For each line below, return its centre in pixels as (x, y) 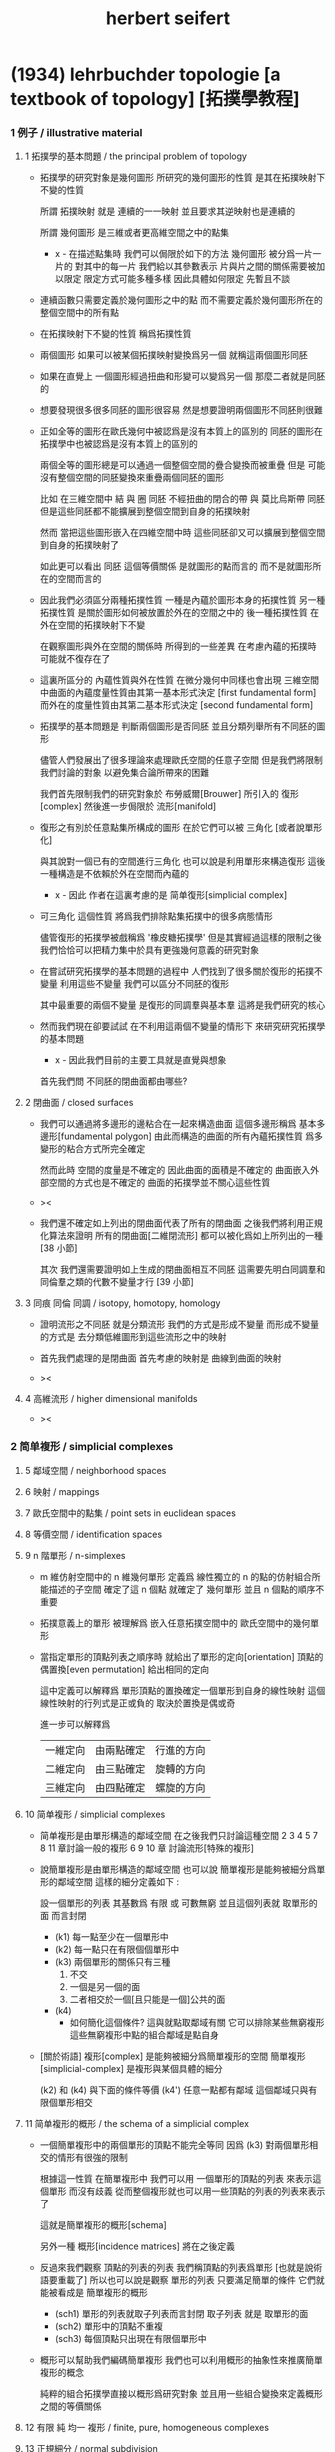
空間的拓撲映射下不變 (101, 625)
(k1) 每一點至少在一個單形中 (111, 1936)
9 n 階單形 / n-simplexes (75, 1555)
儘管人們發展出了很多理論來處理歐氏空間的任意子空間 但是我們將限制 (181, 760)
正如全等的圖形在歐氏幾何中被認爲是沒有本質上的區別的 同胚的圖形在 (181, 431)
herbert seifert (168, 18)
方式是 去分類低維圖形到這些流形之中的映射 (137, 1337)
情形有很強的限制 (92, 2157)
